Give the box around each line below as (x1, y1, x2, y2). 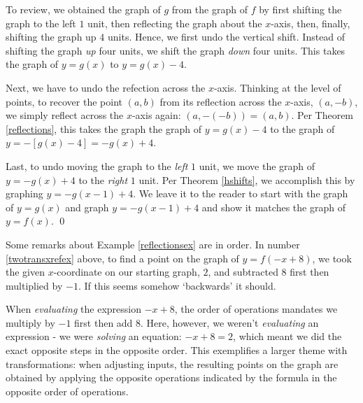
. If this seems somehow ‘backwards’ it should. (78, 278, 276, 292)
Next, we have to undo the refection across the (6, 80, 206, 94)
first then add (74, 315, 133, 330)
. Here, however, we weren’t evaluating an (141, 315, 319, 330)
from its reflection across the (159, 94, 282, 108)
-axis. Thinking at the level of (213, 80, 341, 94)
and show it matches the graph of (201, 199, 346, 214)
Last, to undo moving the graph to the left (6, 158, 188, 173)
